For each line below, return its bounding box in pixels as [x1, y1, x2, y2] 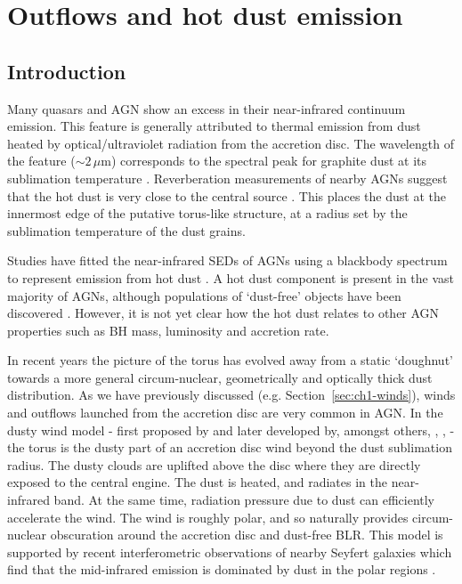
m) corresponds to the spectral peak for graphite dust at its [101, 151, 427, 170]
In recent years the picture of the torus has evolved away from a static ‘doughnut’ [7, 351, 453, 369]
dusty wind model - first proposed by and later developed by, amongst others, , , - [7, 420, 455, 439]
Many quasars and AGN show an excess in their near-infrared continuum [7, 99, 406, 118]
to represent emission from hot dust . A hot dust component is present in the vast [7, 268, 455, 287]
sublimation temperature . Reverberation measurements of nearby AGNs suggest [7, 168, 448, 187]
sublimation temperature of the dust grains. [7, 221, 246, 239]
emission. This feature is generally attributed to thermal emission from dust [7, 117, 421, 135]
